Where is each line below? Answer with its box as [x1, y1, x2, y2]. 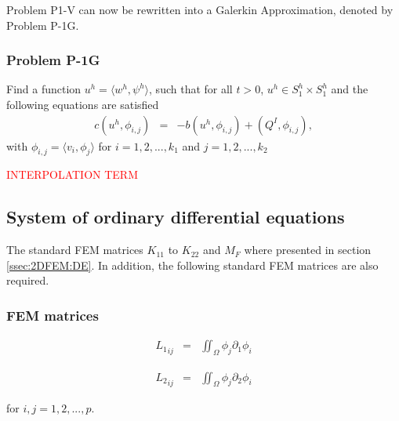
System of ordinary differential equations [6, 205, 345, 229]
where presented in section [244, 241, 372, 258]
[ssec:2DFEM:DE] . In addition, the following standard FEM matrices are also [6, 256, 379, 273]
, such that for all [149, 81, 233, 97]
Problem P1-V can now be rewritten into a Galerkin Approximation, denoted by [6, 2, 394, 17]
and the [331, 81, 368, 97]
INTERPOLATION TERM [6, 166, 139, 183]
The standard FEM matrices [6, 241, 143, 258]
